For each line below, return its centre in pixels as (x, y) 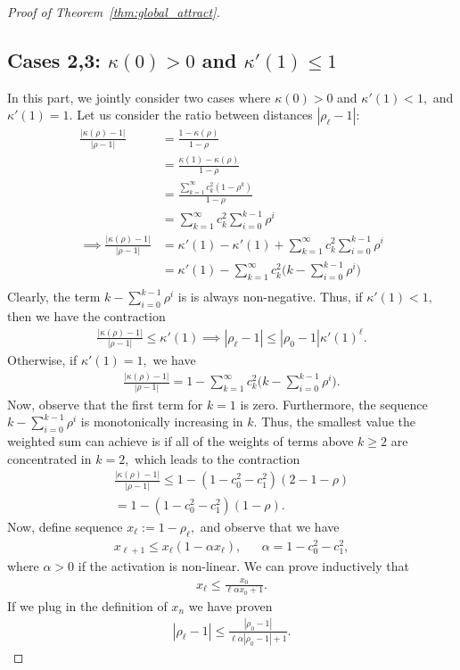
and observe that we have (270, 526)
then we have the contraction (86, 316)
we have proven (230, 605)
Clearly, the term (54, 297)
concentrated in (49, 458)
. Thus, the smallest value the (335, 422)
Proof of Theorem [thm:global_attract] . (114, 12)
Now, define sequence (65, 526)
